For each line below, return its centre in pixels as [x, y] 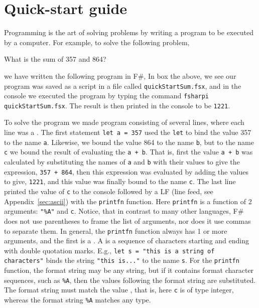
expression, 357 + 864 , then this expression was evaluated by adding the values [126, 171]
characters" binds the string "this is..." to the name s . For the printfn [122, 260]
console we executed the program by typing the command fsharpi [107, 96]
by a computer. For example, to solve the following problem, [97, 42]
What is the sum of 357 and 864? [55, 59]
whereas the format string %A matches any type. [78, 300]
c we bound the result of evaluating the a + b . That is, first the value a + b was [128, 152]
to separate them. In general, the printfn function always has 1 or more [116, 230]
